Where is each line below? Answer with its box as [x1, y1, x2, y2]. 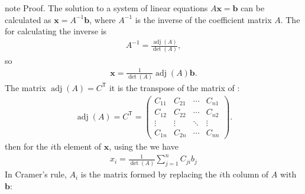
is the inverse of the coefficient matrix [135, 13, 272, 25]
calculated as [5, 13, 51, 25]
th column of [222, 168, 269, 180]
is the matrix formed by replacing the [80, 168, 217, 180]
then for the [5, 140, 48, 153]
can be [241, 2, 265, 14]
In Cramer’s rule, [5, 168, 67, 180]
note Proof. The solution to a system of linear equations [5, 2, 208, 14]
